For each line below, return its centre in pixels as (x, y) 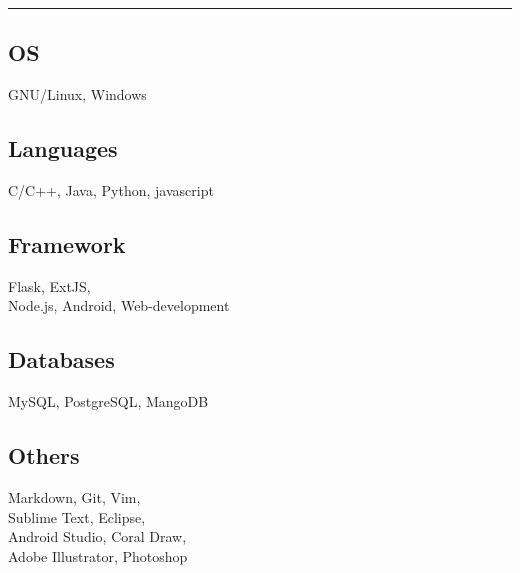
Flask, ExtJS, (49, 285)
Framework (67, 243)
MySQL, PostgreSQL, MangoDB (108, 401)
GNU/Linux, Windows (77, 94)
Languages (63, 148)
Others (44, 455)
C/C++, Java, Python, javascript (111, 190)
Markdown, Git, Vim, (74, 496)
